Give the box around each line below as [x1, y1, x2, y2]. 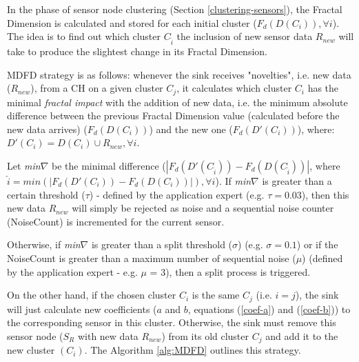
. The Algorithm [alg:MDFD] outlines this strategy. [84, 343, 301, 357]
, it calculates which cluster [176, 81, 292, 95]
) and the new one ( [149, 121, 233, 136]
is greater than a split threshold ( [91, 237, 233, 252]
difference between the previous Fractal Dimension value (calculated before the [7, 108, 340, 123]
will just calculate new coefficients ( [7, 301, 157, 316]
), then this [301, 187, 349, 201]
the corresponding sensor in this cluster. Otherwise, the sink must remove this [7, 315, 336, 330]
